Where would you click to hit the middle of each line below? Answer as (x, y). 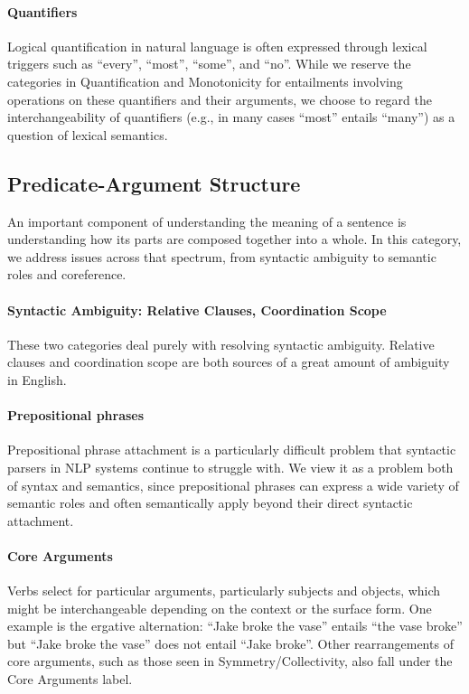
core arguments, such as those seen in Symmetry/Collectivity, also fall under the (230, 661)
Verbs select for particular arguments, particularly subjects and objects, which (224, 591)
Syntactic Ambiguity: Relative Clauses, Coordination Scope (197, 309)
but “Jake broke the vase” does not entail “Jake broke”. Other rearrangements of (230, 643)
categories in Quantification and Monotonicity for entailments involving (205, 81)
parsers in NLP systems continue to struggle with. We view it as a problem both (230, 467)
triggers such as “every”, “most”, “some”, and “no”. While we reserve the (209, 64)
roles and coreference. (67, 274)
